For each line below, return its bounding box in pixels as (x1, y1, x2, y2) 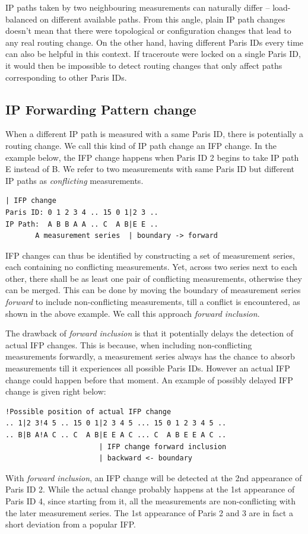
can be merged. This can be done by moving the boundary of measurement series (5, 284, 301, 296)
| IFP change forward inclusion (99, 442, 227, 451)
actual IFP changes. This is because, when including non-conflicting (5, 338, 252, 351)
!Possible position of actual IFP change (5, 407, 172, 416)
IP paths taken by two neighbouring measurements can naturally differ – (5, 1, 270, 13)
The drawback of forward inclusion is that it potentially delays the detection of (5, 327, 293, 339)
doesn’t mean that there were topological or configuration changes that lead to (5, 24, 291, 37)
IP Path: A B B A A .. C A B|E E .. (5, 220, 158, 228)
